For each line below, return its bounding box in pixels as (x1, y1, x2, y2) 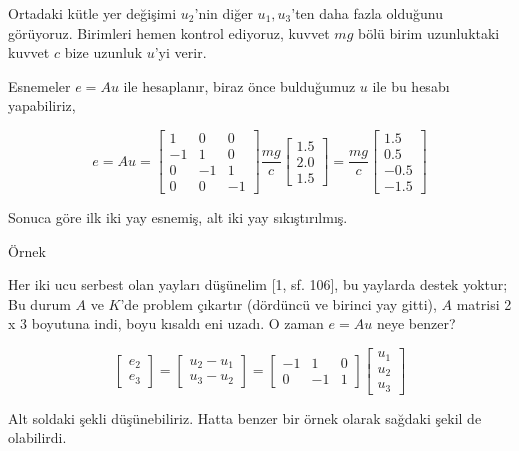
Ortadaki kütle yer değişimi (8, 3, 177, 23)
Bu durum (8, 293, 71, 314)
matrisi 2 (456, 293, 512, 314)
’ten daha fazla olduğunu (291, 3, 443, 23)
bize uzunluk (64, 42, 143, 63)
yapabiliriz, (8, 95, 76, 116)
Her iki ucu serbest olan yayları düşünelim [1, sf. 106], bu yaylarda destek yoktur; (8, 274, 508, 295)
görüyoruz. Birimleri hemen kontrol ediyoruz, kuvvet (8, 22, 330, 43)
